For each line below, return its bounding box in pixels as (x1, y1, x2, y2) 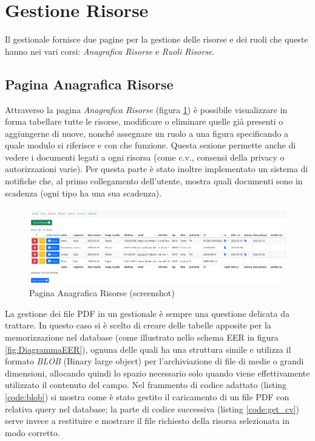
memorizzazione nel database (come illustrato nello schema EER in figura (5, 331, 279, 344)
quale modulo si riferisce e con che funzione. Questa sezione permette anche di (5, 139, 296, 151)
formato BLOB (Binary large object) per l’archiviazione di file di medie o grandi (5, 355, 304, 367)
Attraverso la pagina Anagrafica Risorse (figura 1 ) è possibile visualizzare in (5, 103, 288, 116)
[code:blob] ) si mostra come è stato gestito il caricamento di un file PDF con (5, 391, 290, 403)
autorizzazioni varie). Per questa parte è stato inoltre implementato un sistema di (5, 162, 308, 175)
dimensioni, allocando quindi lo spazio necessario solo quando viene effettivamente (5, 366, 310, 379)
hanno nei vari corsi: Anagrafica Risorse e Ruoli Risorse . (5, 44, 215, 57)
